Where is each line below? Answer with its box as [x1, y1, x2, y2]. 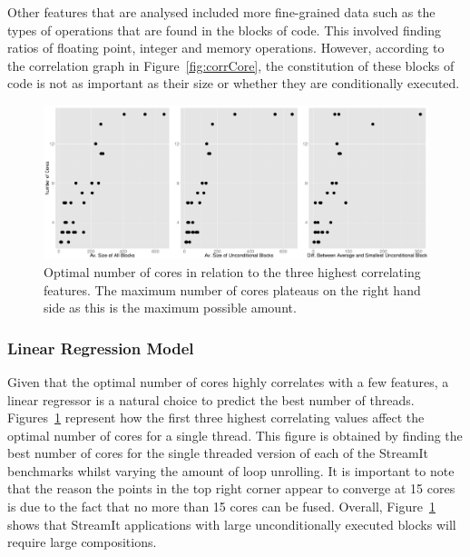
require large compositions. [7, 532, 157, 552]
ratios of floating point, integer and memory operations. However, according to [7, 38, 445, 57]
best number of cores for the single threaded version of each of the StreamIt [7, 443, 429, 463]
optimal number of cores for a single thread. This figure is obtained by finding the [7, 425, 463, 444]
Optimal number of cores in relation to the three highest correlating [44, 262, 421, 281]
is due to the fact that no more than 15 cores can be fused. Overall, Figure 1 [7, 497, 436, 516]
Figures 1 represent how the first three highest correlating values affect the [7, 408, 425, 427]
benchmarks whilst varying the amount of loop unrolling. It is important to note [7, 461, 455, 480]
